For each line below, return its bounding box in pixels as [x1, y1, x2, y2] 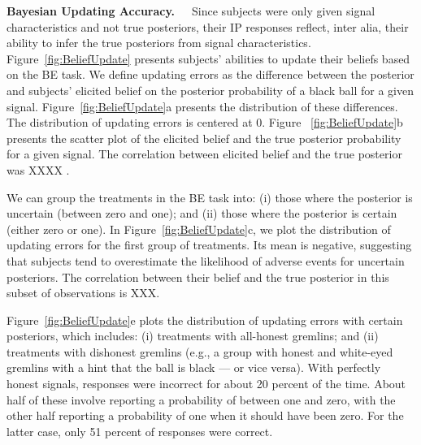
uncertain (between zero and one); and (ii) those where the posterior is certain [7, 205, 397, 222]
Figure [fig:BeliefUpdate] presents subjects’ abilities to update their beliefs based [7, 50, 410, 67]
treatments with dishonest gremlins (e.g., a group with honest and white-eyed [7, 343, 393, 360]
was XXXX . [7, 161, 70, 178]
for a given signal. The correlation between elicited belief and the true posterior [7, 145, 402, 162]
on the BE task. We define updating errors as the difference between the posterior [7, 66, 414, 83]
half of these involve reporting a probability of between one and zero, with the [7, 391, 396, 408]
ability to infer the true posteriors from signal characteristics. [7, 34, 311, 51]
